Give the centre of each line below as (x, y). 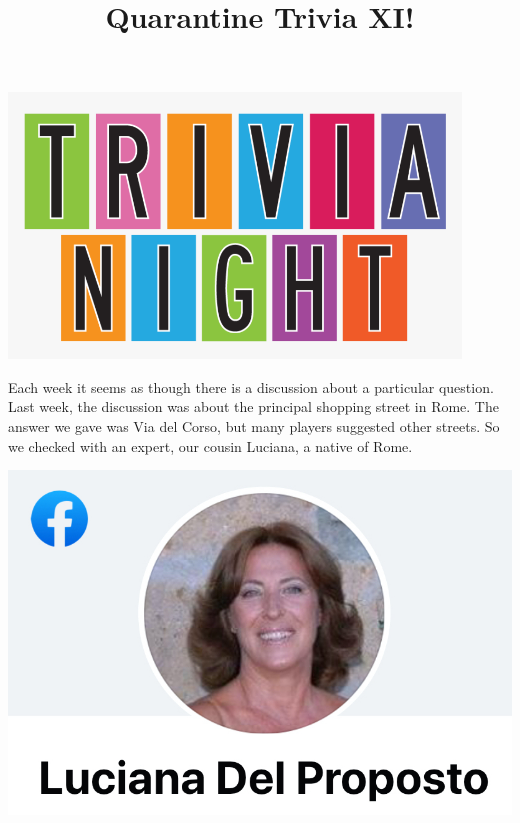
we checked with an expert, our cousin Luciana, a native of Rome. (210, 445)
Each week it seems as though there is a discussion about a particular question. (251, 386)
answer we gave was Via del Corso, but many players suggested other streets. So (254, 426)
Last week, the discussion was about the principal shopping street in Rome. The (253, 406)
